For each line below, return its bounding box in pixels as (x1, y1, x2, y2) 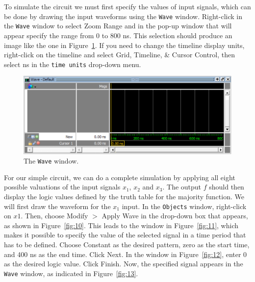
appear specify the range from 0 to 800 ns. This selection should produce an (4, 30, 232, 40)
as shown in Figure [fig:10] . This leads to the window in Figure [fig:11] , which (4, 220, 238, 230)
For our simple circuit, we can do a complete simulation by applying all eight (4, 172, 235, 182)
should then (209, 182, 244, 192)
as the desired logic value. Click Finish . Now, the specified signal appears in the (4, 258, 243, 269)
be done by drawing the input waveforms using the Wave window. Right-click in (4, 11, 243, 21)
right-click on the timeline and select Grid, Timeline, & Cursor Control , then (4, 49, 235, 60)
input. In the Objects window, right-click (122, 201, 247, 211)
